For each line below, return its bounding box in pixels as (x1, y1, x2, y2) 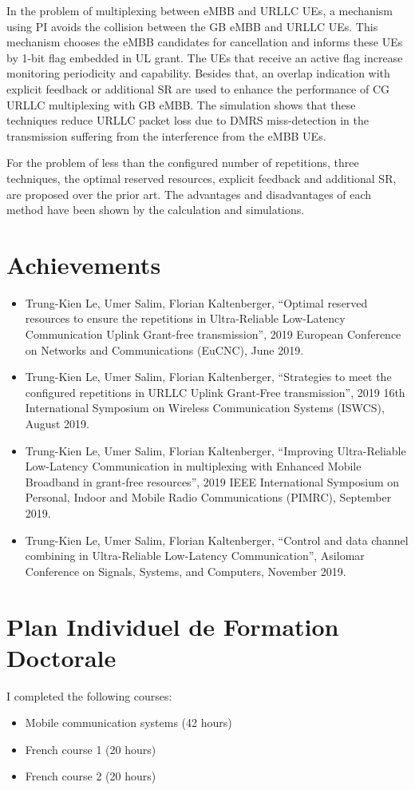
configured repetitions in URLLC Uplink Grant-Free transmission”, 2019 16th (25, 383, 405, 400)
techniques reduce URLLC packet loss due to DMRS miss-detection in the (6, 112, 370, 129)
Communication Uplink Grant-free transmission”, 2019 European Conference (25, 326, 401, 343)
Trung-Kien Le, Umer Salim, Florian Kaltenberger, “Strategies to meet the (25, 368, 392, 385)
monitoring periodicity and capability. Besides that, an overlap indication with (6, 65, 390, 81)
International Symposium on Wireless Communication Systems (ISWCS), (25, 399, 385, 416)
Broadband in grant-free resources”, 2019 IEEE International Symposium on (25, 473, 400, 490)
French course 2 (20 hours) (25, 768, 156, 784)
